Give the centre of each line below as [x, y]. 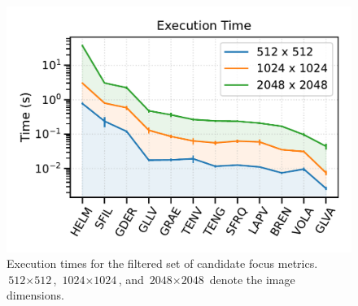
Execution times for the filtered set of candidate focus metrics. [162, 263]
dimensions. [35, 295]
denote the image [252, 279]
